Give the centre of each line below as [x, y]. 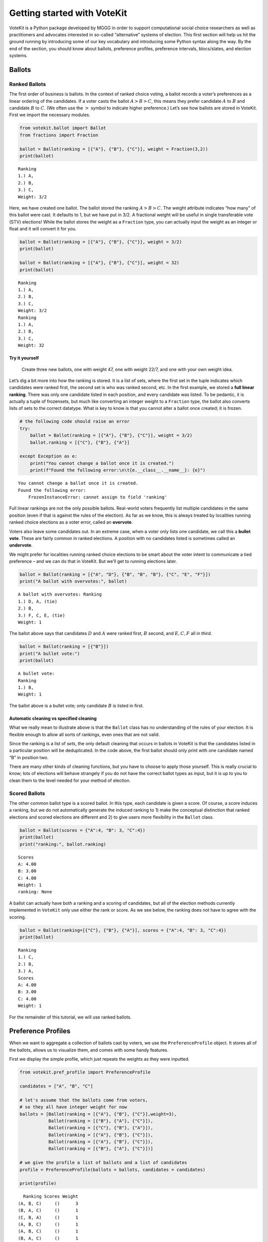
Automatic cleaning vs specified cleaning [53, 718]
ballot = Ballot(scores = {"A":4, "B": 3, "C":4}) [83, 830]
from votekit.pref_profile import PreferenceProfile [85, 1072]
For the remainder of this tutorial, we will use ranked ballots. [70, 1017]
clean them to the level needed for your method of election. [70, 780]
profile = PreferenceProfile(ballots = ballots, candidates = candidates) [113, 1169]
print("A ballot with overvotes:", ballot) [73, 582]
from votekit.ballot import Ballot [63, 128]
